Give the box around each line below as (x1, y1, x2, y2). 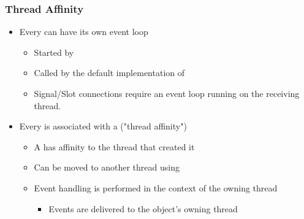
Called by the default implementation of (34, 66, 184, 79)
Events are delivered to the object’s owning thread (48, 202, 238, 215)
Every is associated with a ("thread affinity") (19, 120, 187, 133)
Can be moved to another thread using (34, 161, 180, 174)
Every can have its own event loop (19, 25, 148, 38)
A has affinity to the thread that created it (34, 140, 195, 153)
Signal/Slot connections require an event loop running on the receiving (34, 87, 300, 99)
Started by (34, 45, 74, 58)
